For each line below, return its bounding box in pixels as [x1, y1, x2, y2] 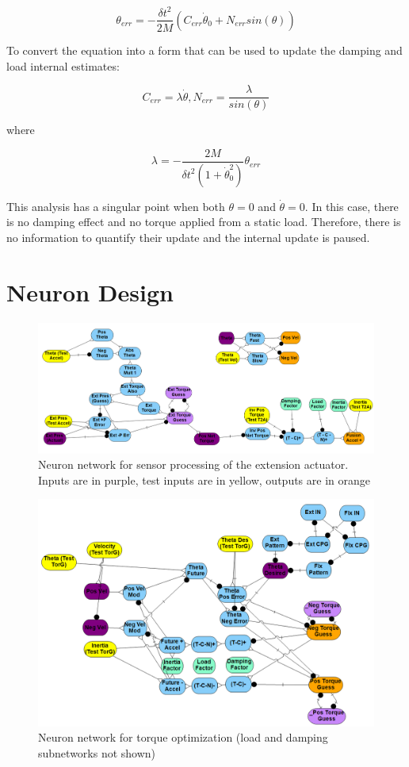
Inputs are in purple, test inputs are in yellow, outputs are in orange [38, 471, 370, 488]
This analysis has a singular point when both [6, 198, 225, 214]
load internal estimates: [6, 57, 120, 74]
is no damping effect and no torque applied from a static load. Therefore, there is [6, 213, 401, 230]
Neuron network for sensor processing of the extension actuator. [38, 456, 349, 473]
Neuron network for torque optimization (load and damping [38, 729, 328, 746]
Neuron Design [6, 275, 174, 308]
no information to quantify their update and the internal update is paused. [6, 228, 370, 245]
